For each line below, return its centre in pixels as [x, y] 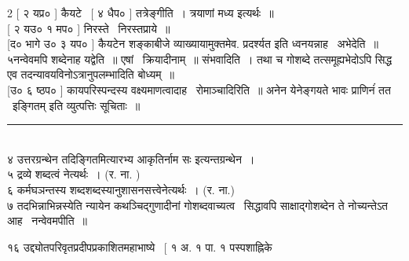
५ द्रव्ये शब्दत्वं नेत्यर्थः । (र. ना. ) [74, 174]
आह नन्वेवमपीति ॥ [47, 221]
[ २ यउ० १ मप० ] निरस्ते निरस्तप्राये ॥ [89, 28]
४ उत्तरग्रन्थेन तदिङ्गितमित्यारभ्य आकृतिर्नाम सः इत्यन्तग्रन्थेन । [131, 158]
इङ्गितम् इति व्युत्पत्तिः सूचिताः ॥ [76, 105]
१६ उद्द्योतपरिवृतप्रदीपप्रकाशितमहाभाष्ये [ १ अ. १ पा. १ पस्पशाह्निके [140, 246]
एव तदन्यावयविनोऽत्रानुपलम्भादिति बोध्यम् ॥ [91, 74]
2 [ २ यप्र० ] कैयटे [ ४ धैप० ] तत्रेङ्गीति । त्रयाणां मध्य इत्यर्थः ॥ [141, 13]
